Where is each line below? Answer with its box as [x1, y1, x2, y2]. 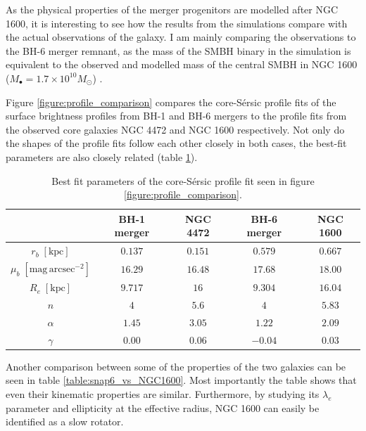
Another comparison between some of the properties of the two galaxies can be [6, 359, 346, 373]
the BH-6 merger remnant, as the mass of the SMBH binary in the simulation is [6, 43, 351, 58]
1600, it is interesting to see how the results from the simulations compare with [6, 15, 348, 30]
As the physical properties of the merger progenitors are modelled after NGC [6, 2, 339, 16]
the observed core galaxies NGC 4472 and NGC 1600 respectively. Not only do [6, 122, 345, 136]
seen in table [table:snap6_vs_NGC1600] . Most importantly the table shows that [6, 373, 357, 387]
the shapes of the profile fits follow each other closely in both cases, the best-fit [6, 136, 347, 150]
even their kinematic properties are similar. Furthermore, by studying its [6, 387, 320, 401]
